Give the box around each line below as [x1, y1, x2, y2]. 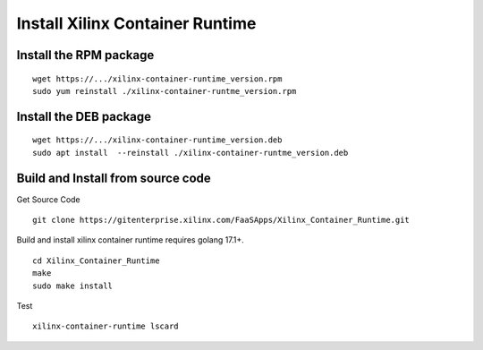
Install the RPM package [16, 47, 155, 63]
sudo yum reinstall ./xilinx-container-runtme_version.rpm [32, 86, 297, 96]
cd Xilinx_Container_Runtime [32, 255, 160, 266]
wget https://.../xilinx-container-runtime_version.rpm [32, 73, 283, 84]
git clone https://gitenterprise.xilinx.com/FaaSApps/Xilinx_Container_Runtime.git [32, 215, 411, 226]
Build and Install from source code [16, 170, 212, 185]
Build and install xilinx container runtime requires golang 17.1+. [16, 235, 245, 245]
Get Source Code [16, 193, 80, 205]
